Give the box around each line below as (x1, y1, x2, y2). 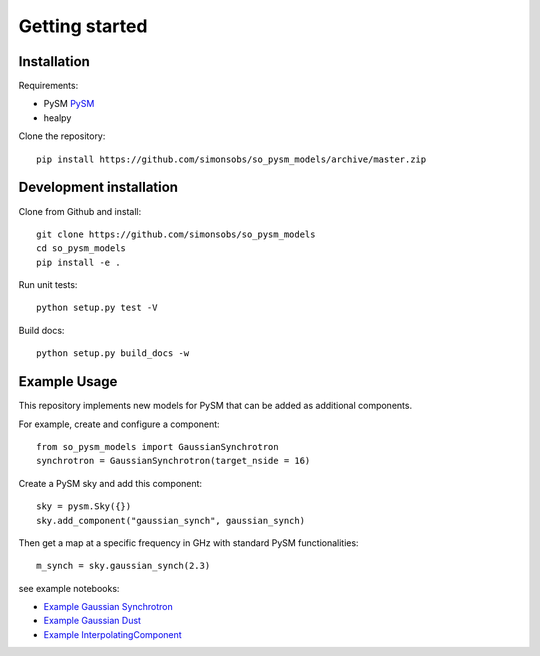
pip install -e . (36, 256, 121, 268)
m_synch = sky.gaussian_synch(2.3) (36, 560, 211, 572)
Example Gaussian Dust (43, 615, 142, 627)
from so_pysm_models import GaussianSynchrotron (36, 441, 279, 452)
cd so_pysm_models (36, 243, 127, 254)
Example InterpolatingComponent (43, 628, 182, 640)
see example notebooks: (18, 582, 120, 594)
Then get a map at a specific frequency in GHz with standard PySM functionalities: (18, 536, 359, 549)
